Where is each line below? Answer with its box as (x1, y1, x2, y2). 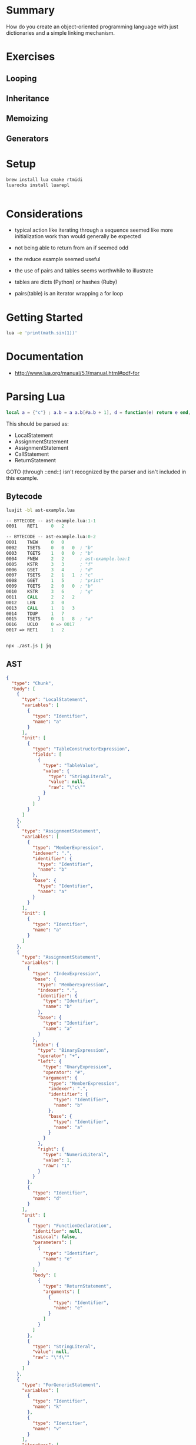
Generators (6, 133, 49, 143)
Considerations (6, 207, 84, 220)
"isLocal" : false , (32, 1234, 78, 1240)
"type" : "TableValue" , (43, 762, 99, 768)
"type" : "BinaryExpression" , (37, 1048, 109, 1054)
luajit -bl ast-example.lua (6, 507, 75, 513)
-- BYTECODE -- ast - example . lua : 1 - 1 (6, 518, 96, 524)
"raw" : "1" (43, 1163, 69, 1168)
